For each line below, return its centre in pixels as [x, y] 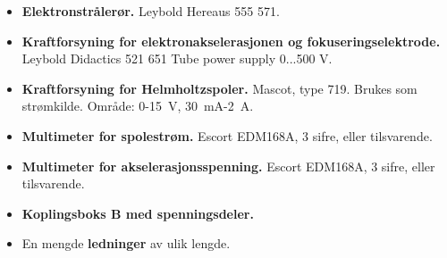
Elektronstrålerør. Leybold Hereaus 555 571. [151, 11]
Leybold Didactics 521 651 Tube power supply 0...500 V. [177, 58]
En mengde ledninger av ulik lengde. [126, 243]
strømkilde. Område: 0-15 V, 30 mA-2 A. [138, 106]
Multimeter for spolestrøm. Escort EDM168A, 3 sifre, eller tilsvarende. [227, 135]
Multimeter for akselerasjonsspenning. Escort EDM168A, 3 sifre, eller [228, 166]
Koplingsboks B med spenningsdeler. [138, 213]
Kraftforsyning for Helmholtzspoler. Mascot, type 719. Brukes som [219, 88]
